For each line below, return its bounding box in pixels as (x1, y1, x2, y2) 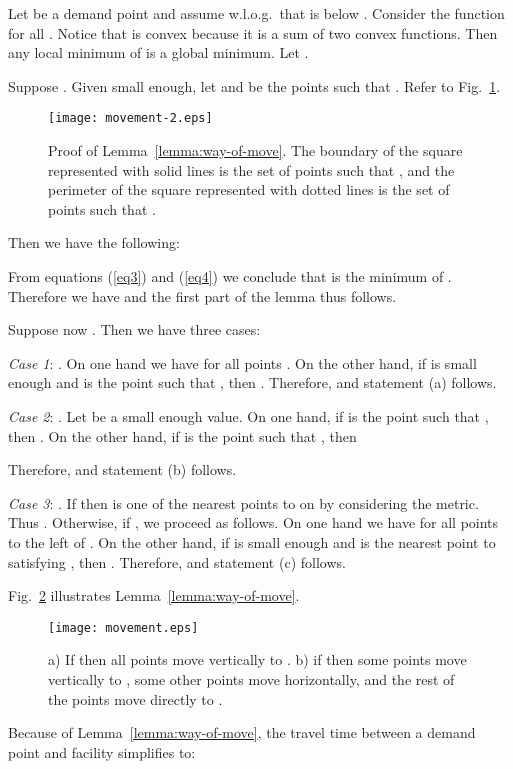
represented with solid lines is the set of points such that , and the (48, 159, 455, 180)
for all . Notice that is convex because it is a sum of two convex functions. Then (8, 22, 498, 43)
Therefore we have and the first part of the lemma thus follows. (8, 285, 397, 306)
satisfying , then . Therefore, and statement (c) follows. (8, 551, 346, 572)
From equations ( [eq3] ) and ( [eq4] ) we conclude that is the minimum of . (8, 266, 452, 286)
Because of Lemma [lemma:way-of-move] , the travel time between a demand (8, 722, 476, 743)
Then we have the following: (8, 232, 180, 253)
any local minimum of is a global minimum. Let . (8, 42, 309, 63)
